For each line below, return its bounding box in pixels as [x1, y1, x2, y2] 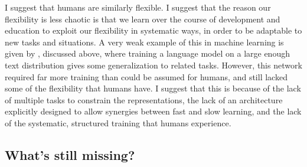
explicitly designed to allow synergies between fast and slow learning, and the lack [5, 105, 302, 117]
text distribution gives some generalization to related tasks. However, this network [5, 58, 302, 71]
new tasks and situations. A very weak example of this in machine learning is [5, 35, 284, 48]
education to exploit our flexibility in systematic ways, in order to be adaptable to [5, 24, 302, 37]
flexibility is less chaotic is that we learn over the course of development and [5, 12, 280, 25]
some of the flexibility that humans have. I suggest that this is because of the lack [5, 82, 301, 94]
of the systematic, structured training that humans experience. [5, 116, 231, 129]
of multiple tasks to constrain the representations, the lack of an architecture [5, 93, 283, 106]
